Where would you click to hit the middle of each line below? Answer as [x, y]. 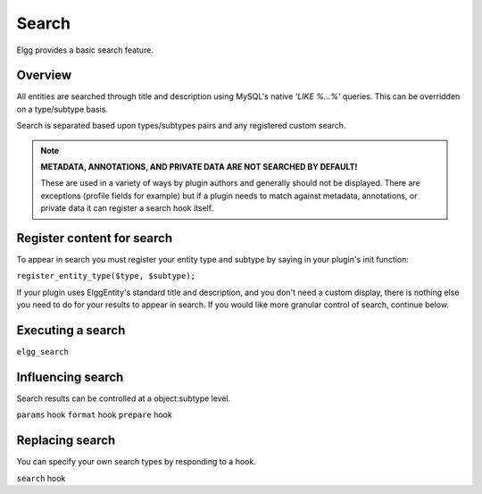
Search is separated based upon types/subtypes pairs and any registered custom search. [181, 126]
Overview [44, 75]
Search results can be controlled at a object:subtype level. [124, 398]
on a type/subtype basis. [62, 109]
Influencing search [70, 377]
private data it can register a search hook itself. [127, 208]
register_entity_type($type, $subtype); [106, 276]
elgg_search [42, 352]
